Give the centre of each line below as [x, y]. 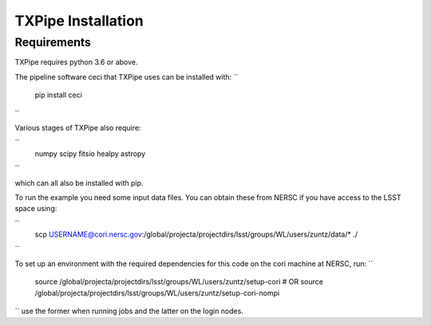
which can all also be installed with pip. [79, 182]
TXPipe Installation [79, 21]
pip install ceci [59, 95]
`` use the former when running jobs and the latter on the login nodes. [129, 311]
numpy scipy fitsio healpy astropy [90, 153]
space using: [36, 209]
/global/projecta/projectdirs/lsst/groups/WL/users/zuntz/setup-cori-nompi [157, 293]
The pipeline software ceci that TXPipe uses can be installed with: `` [127, 76]
